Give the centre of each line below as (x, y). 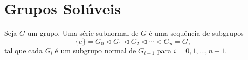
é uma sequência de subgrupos (196, 33)
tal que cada (24, 50)
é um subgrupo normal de (96, 50)
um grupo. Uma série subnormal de (83, 33)
